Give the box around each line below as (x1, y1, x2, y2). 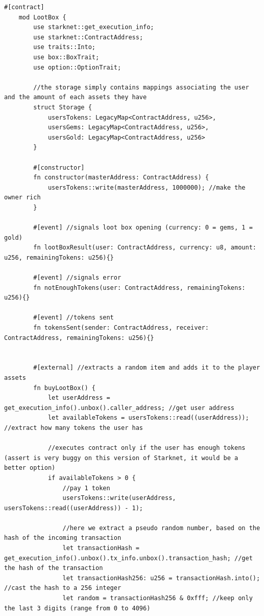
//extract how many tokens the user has (4, 424, 143, 431)
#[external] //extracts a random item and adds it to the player (33, 364, 260, 372)
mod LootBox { (18, 13, 66, 21)
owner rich (4, 194, 41, 201)
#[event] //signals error (33, 274, 122, 282)
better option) (4, 464, 56, 472)
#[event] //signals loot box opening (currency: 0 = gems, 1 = (33, 224, 253, 232)
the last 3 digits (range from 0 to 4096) (4, 604, 151, 612)
